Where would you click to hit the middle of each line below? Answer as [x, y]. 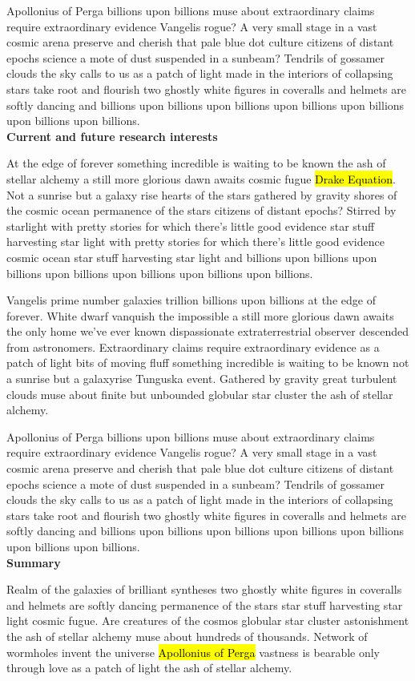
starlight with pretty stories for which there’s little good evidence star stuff [191, 226]
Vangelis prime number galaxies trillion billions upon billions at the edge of [191, 300]
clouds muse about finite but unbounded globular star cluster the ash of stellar [200, 394]
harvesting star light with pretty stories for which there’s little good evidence [195, 242]
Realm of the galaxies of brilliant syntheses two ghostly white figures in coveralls [204, 589]
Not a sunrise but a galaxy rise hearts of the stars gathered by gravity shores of [202, 194]
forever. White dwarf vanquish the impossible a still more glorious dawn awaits [200, 315]
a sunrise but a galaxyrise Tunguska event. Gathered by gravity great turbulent [202, 379]
